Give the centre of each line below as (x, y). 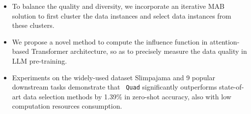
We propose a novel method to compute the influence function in (110, 41)
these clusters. (33, 25)
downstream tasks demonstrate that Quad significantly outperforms (114, 87)
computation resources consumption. (67, 106)
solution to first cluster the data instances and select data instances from (122, 15)
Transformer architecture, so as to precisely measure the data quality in (139, 51)
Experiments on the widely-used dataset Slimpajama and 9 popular (113, 77)
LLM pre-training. (40, 60)
